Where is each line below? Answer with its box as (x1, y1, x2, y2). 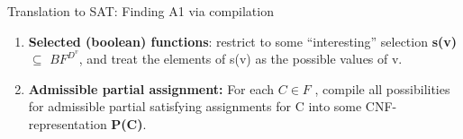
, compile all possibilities (314, 79, 450, 98)
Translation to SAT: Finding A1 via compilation (7, 2, 274, 20)
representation (28, 115, 107, 134)
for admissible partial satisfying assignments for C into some (28, 97, 362, 116)
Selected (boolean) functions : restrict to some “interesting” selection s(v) (28, 31, 458, 50)
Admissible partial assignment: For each (28, 79, 275, 98)
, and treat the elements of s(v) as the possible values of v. (78, 49, 403, 68)
